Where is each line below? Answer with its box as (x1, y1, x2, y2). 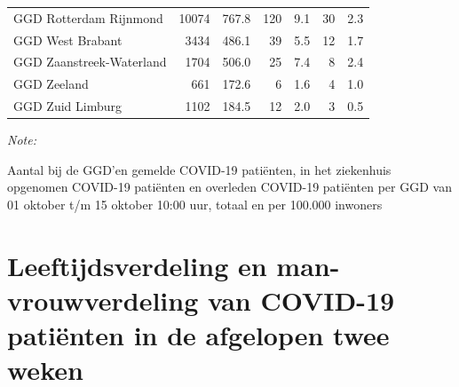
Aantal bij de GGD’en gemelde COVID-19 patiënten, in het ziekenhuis (7, 160, 392, 178)
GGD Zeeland (13, 75, 89, 93)
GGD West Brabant (13, 30, 123, 49)
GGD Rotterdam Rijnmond (13, 8, 163, 27)
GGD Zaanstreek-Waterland (13, 52, 167, 71)
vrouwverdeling (7, 281, 199, 318)
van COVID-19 (207, 281, 395, 318)
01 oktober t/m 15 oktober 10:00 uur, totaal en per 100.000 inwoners (7, 195, 383, 213)
